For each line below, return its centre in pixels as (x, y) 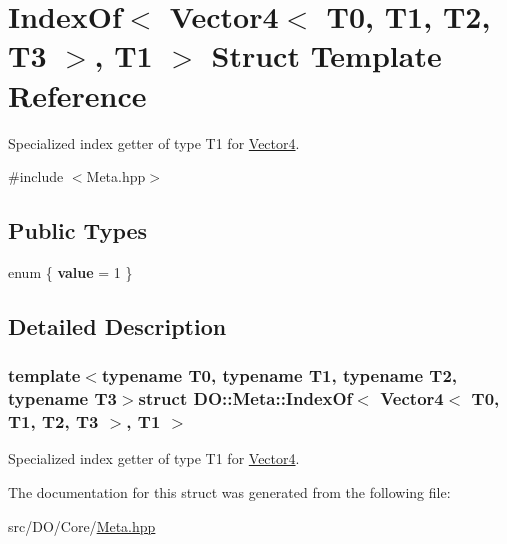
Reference (77, 94)
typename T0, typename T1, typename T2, (279, 375)
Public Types (78, 230)
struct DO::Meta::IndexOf (245, 398)
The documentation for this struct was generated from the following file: (229, 491)
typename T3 (62, 398)
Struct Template (326, 55)
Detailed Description (117, 325)
